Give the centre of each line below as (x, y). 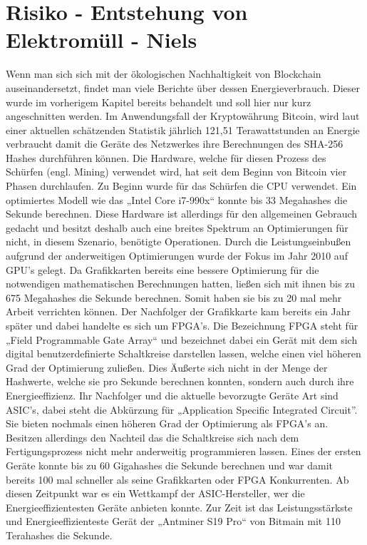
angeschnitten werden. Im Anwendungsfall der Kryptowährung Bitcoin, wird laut (183, 116)
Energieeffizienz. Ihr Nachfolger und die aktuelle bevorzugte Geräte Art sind (172, 395)
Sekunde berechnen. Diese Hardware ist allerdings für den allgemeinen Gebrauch (182, 214)
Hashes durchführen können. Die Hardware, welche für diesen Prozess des (166, 157)
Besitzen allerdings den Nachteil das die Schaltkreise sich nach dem (153, 437)
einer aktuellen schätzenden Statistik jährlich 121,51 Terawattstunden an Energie (183, 129)
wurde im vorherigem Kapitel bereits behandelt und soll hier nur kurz (159, 102)
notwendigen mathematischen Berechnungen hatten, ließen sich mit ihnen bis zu (181, 284)
